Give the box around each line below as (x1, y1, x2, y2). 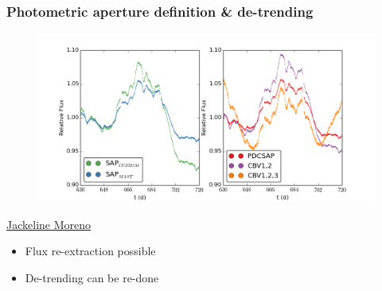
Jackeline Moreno (6, 215, 92, 232)
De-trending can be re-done (25, 270, 159, 285)
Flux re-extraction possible (25, 242, 156, 259)
